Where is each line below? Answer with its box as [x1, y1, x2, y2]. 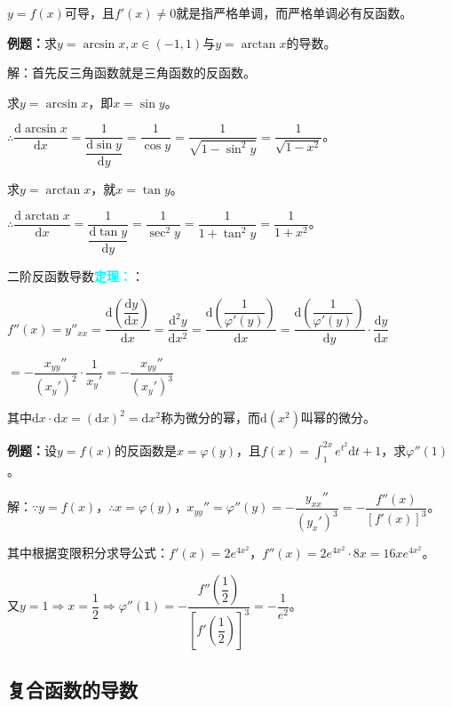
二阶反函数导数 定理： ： [7, 266, 144, 285]
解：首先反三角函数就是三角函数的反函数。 [7, 63, 256, 82]
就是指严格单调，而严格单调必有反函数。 [176, 4, 413, 21]
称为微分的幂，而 [160, 408, 260, 427]
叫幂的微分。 [300, 408, 376, 427]
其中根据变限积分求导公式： [7, 543, 169, 562]
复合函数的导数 [7, 675, 138, 703]
